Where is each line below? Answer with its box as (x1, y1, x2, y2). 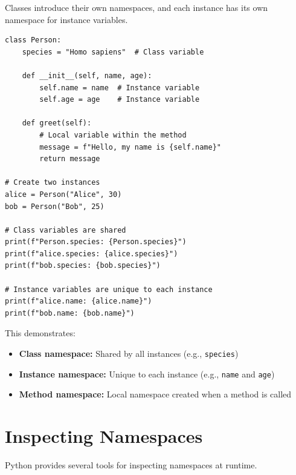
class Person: (5, 36, 62, 45)
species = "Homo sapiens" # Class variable (22, 47, 204, 56)
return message (39, 154, 100, 164)
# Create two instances (5, 178, 100, 187)
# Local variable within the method (39, 130, 187, 139)
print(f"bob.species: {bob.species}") (5, 261, 161, 270)
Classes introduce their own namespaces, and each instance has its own (5, 1, 268, 13)
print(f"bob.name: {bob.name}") (5, 308, 135, 317)
